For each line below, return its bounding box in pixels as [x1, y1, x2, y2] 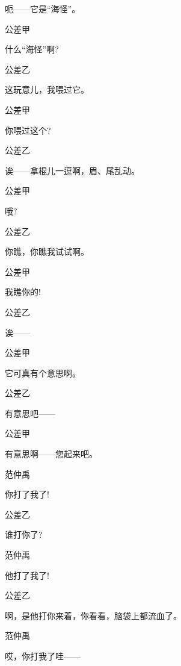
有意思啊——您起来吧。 [5, 447, 97, 460]
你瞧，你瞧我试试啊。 [5, 245, 89, 258]
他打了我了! [5, 568, 49, 581]
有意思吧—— [5, 406, 55, 419]
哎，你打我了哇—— [5, 650, 81, 662]
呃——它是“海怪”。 [5, 2, 81, 14]
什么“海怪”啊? [5, 43, 59, 55]
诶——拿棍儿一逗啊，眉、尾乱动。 [5, 164, 140, 176]
